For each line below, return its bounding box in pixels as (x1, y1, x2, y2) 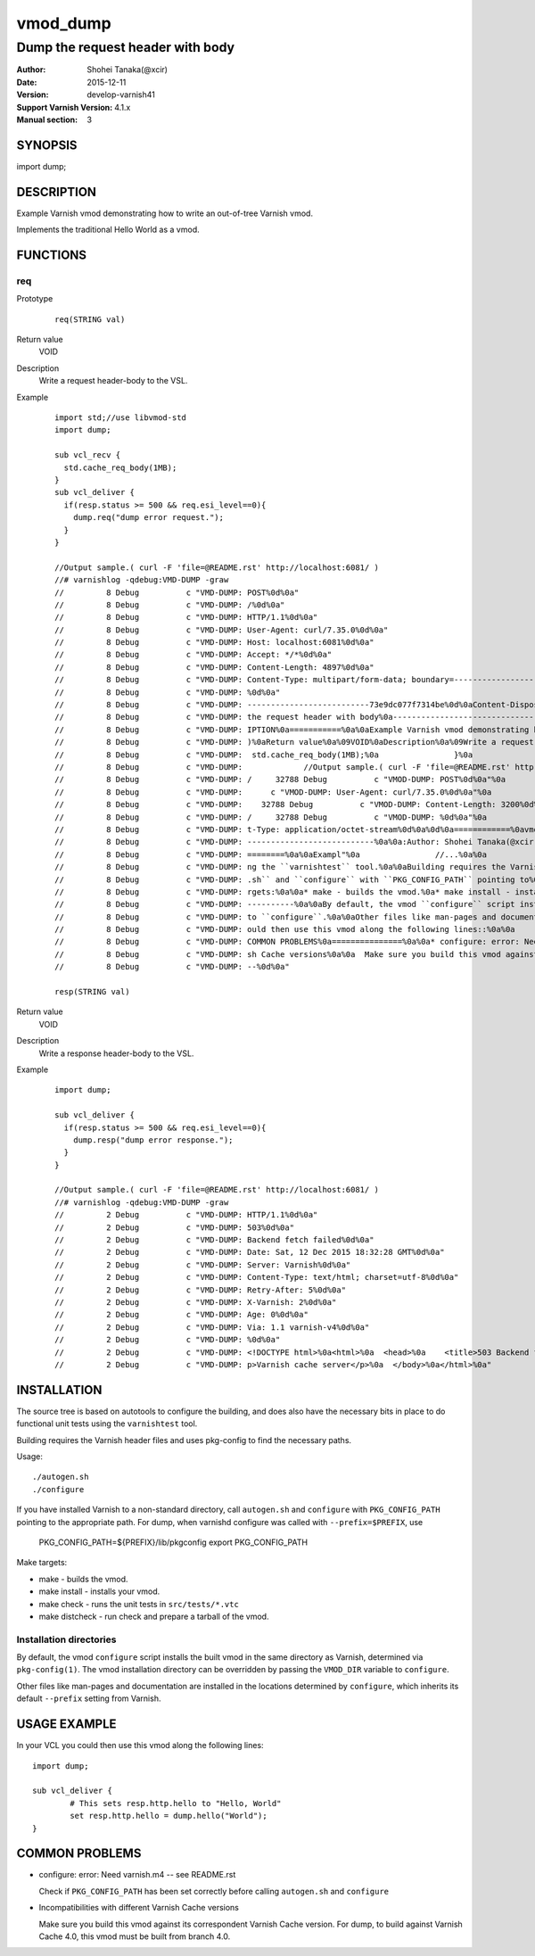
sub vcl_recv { (54, 450, 121, 460)
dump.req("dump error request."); (72, 513, 225, 523)
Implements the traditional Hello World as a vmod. (16, 224, 200, 235)
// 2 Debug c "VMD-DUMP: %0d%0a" (54, 1334, 281, 1345)
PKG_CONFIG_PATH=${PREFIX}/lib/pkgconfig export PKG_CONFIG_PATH (38, 1537, 308, 1547)
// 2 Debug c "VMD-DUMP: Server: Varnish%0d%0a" (54, 1259, 351, 1270)
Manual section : (16, 114, 78, 125)
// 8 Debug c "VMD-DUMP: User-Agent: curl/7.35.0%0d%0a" (54, 624, 389, 635)
